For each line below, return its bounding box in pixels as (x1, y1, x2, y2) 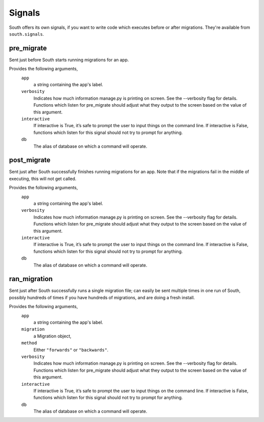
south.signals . (9, 31, 44, 37)
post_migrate (9, 156, 51, 164)
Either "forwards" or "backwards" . (33, 347, 109, 353)
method (21, 340, 37, 346)
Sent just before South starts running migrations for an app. (9, 57, 129, 63)
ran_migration (9, 275, 53, 283)
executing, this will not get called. (9, 176, 77, 181)
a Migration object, (33, 333, 72, 339)
